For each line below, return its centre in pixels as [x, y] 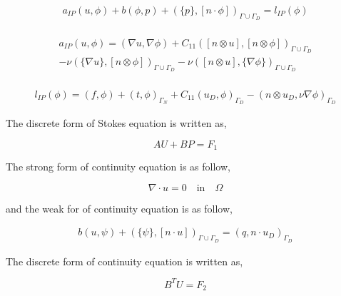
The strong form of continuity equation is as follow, [118, 167]
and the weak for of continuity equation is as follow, [119, 208]
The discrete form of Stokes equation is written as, [116, 123]
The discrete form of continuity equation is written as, [124, 261]
